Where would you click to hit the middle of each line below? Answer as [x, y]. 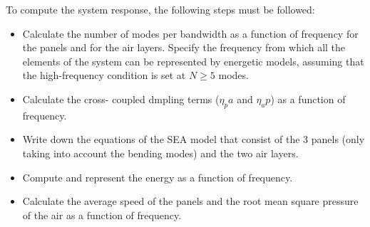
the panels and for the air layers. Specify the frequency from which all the [184, 47]
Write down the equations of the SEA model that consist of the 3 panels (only [194, 139]
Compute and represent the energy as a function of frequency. [158, 177]
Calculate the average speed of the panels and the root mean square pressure [190, 201]
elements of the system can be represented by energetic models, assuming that [193, 61]
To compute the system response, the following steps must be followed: [160, 9]
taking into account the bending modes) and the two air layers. [160, 153]
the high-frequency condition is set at [104, 75]
